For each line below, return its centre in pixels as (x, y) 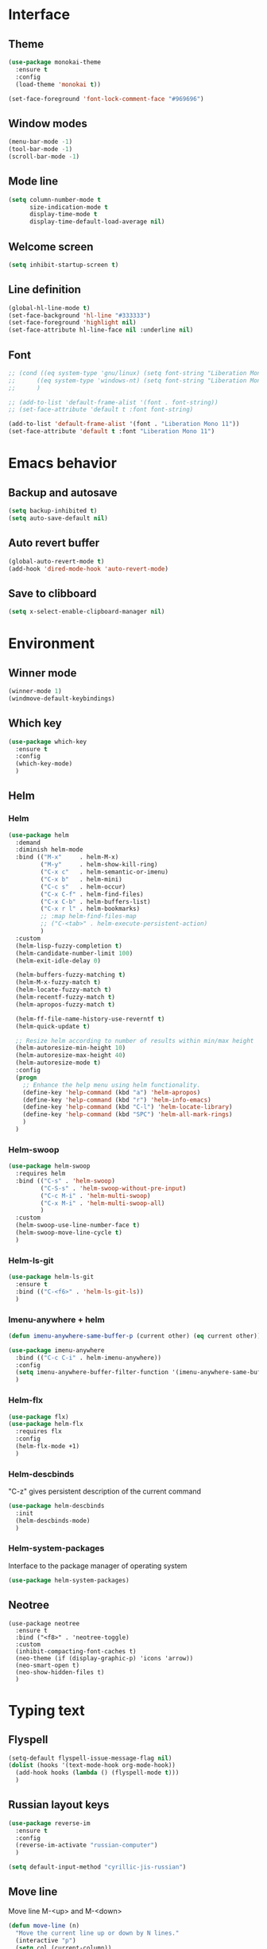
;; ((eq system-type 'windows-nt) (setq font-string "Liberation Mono (136, 380)
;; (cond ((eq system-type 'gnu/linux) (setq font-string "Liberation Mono (136, 373)
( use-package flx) (39, 1416)
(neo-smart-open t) (48, 1665)
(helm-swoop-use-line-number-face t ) (78, 1226)
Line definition (45, 290)
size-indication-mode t (69, 207)
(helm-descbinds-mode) (53, 1521)
